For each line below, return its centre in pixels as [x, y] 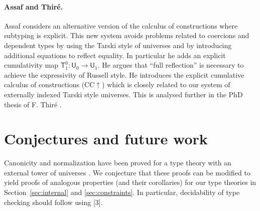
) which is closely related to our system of [166, 84]
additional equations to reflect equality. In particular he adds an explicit [115, 55]
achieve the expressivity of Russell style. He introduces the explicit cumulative [124, 74]
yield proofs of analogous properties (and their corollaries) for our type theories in [130, 182]
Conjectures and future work [106, 139]
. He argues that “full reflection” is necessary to [171, 65]
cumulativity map [31, 65]
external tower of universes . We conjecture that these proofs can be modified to [127, 172]
